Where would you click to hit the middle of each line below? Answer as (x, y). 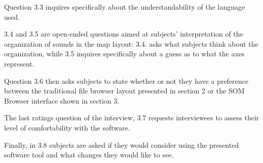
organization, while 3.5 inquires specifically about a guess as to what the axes (124, 54)
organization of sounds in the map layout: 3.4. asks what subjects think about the (131, 43)
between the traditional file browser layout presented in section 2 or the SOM (124, 91)
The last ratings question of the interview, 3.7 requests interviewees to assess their (132, 118)
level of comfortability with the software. (67, 127)
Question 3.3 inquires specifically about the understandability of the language (125, 7)
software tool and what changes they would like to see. (89, 155)
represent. (19, 63)
